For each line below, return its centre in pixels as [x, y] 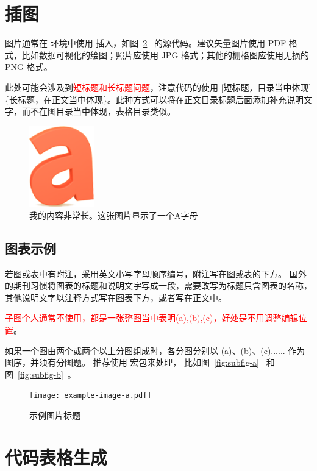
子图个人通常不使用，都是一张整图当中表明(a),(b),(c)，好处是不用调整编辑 [152, 318]
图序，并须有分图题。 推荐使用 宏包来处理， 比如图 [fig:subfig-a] [132, 362]
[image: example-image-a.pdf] [91, 396]
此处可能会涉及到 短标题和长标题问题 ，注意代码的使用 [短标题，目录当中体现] [158, 87]
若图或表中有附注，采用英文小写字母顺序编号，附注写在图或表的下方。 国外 [156, 273]
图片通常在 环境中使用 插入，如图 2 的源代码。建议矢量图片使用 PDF [146, 43]
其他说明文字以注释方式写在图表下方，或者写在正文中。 [116, 297]
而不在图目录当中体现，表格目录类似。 [98, 111]
